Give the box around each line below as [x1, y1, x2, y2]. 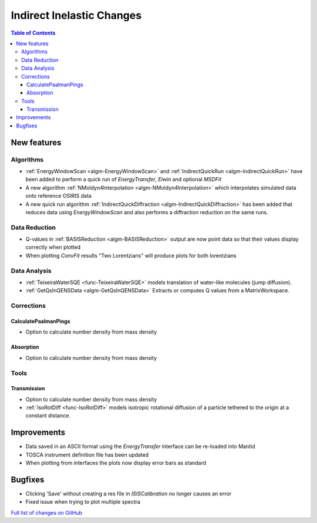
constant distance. [25, 412, 70, 419]
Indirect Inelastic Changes [11, 9, 142, 22]
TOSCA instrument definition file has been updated [25, 451, 149, 458]
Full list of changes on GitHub [11, 509, 82, 516]
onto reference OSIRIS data [25, 193, 92, 200]
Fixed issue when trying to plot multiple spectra [25, 498, 141, 505]
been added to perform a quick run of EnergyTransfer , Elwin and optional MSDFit [25, 176, 222, 183]
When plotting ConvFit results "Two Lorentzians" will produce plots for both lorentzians [25, 252, 237, 259]
